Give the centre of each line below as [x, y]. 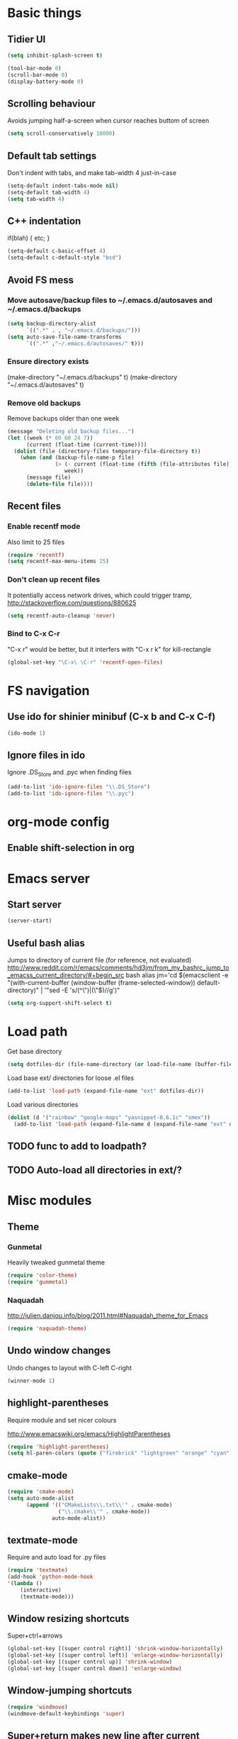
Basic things [45, 13]
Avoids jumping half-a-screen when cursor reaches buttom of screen [108, 121]
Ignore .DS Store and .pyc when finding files [70, 773]
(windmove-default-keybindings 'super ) [66, 1713]
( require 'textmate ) [38, 1570]
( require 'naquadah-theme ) [47, 1329]
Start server [34, 905]
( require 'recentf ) [36, 555]
